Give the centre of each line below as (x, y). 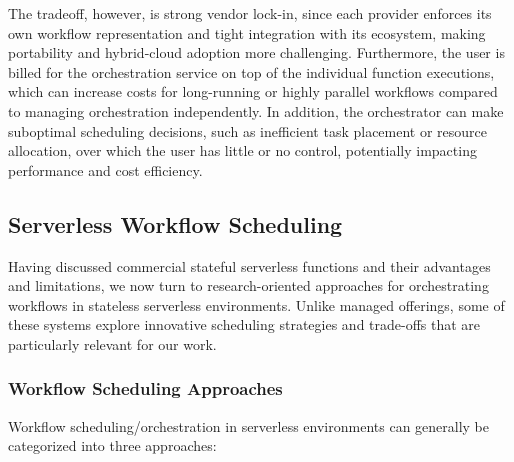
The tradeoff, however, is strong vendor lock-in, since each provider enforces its (250, 13)
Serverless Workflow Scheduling (175, 223)
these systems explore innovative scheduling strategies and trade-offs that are (244, 324)
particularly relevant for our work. (112, 343)
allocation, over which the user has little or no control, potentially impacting (242, 150)
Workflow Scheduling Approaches (145, 388)
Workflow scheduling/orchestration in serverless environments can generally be (249, 425)
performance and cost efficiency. (105, 169)
